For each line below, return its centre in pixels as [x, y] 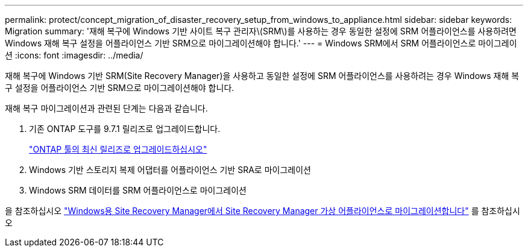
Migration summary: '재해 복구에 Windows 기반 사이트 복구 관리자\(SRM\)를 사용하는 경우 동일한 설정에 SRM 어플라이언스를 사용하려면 [261, 31]
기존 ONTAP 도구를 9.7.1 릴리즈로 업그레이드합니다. [125, 129]
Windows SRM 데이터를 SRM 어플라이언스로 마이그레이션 [138, 190]
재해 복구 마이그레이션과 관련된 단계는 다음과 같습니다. [106, 108]
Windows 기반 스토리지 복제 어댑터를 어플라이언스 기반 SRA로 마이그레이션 [170, 170]
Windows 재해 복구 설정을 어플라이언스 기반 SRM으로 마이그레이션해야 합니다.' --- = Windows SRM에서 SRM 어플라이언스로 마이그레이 [261, 43]
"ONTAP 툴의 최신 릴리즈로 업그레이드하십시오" [118, 149]
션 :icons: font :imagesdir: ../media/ [74, 55]
